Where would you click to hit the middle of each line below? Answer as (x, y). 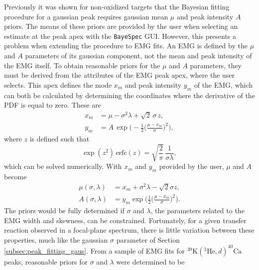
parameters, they (216, 65)
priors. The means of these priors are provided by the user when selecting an (121, 26)
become (15, 176)
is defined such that (60, 138)
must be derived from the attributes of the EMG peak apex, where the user (120, 75)
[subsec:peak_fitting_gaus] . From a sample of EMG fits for (95, 250)
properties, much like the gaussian (56, 239)
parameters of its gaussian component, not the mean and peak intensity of (138, 56)
